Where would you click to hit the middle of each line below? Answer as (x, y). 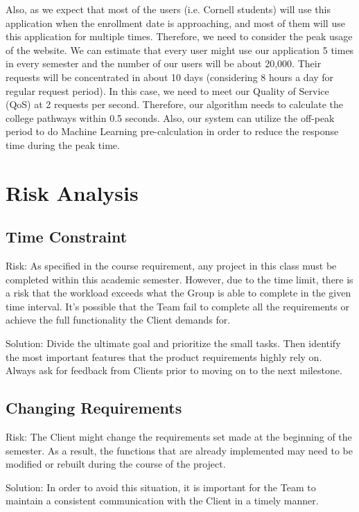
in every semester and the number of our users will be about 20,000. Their (164, 63)
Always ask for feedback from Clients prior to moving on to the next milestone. (174, 370)
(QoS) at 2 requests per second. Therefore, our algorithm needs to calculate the (175, 104)
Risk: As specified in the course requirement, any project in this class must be (171, 266)
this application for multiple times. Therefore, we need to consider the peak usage (179, 36)
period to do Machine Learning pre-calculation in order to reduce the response (172, 131)
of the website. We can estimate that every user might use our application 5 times (180, 50)
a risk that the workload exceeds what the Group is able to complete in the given (178, 293)
